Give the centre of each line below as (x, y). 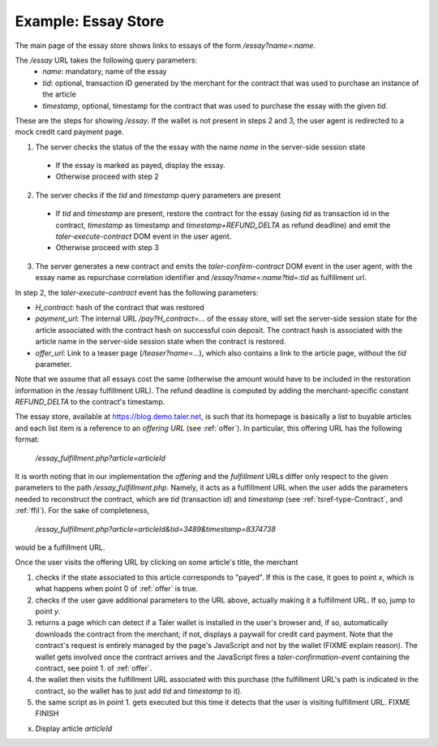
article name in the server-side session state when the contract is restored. (161, 342)
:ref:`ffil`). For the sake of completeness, (82, 511)
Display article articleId (74, 728)
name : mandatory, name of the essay (105, 71)
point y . (48, 611)
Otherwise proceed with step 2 (107, 177)
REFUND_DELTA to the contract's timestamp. (90, 402)
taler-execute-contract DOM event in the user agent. (144, 236)
